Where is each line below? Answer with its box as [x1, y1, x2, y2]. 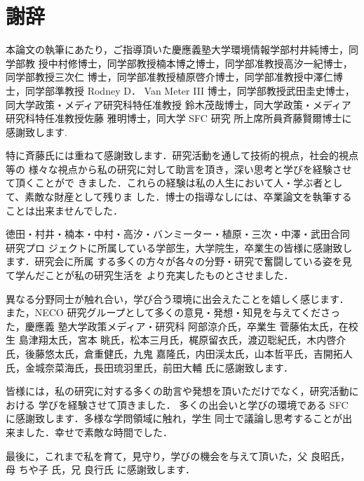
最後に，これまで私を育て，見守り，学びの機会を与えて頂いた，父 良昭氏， [6, 448, 351, 463]
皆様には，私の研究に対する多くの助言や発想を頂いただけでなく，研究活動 [6, 384, 349, 398]
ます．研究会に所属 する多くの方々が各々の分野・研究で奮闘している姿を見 [6, 254, 352, 269]
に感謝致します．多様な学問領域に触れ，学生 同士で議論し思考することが [6, 411, 343, 426]
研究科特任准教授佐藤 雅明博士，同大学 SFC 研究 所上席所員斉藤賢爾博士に [6, 111, 352, 126]
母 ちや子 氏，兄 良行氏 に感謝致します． [6, 462, 196, 477]
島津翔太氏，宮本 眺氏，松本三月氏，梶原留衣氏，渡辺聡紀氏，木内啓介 [18, 332, 346, 347]
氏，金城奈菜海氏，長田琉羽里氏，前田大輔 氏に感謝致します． [6, 360, 294, 374]
